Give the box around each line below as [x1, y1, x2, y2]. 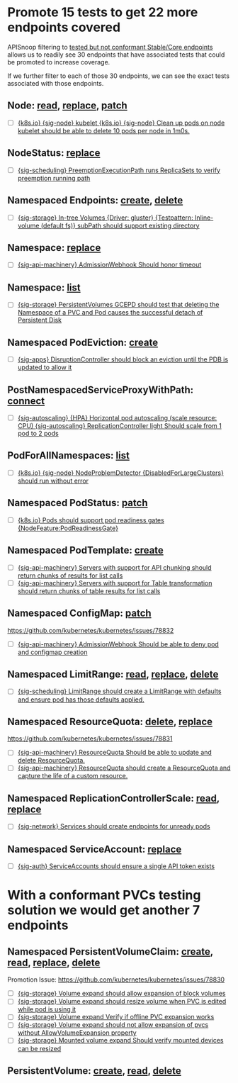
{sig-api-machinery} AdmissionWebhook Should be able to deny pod [17, 639, 220, 649]
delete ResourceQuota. [17, 756, 85, 765]
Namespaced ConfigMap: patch [7, 607, 152, 619]
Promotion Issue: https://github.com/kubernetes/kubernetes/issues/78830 [7, 975, 225, 984]
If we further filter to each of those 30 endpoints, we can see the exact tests [7, 72, 230, 80]
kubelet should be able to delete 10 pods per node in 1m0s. [17, 126, 190, 135]
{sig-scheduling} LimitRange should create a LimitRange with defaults [17, 687, 222, 695]
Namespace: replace [7, 242, 101, 254]
